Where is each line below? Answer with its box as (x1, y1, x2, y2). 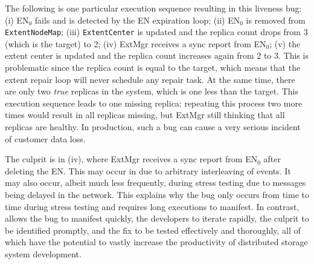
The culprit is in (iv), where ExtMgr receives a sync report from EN (5, 153, 258, 165)
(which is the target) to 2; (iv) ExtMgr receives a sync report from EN (5, 37, 266, 50)
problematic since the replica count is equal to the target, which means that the (5, 61, 301, 74)
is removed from (246, 13, 306, 26)
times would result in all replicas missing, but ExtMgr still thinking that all (5, 108, 285, 121)
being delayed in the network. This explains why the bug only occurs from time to (5, 188, 309, 200)
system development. (5, 247, 82, 260)
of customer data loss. (5, 132, 86, 145)
